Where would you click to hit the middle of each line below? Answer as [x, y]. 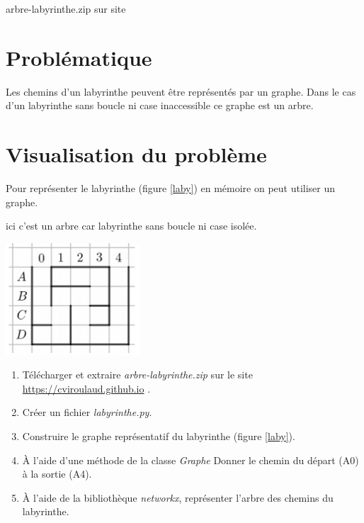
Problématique [79, 57]
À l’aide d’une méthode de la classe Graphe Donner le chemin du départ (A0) [190, 460]
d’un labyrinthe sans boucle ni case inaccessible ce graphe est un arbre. [160, 105]
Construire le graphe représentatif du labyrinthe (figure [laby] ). [159, 435]
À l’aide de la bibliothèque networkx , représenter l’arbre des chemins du [178, 497]
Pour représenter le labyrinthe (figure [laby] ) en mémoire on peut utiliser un [171, 188]
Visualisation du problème [136, 154]
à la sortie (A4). [57, 474]
